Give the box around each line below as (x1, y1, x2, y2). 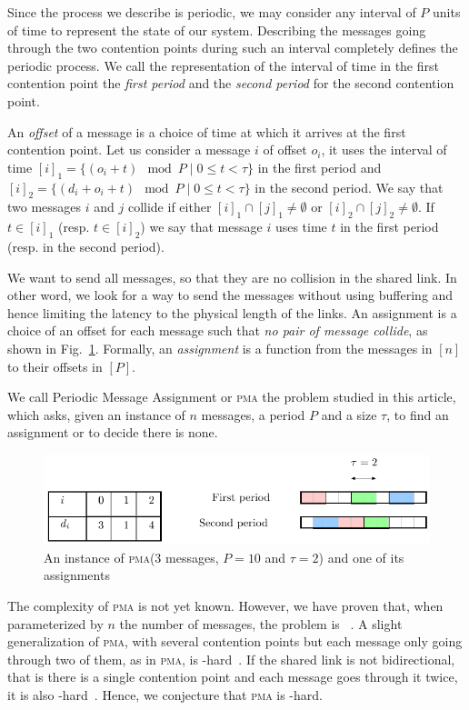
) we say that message (140, 217, 263, 236)
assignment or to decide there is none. (7, 423, 218, 442)
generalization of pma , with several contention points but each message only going (7, 632, 463, 651)
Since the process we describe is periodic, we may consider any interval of (7, 3, 416, 21)
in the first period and (257, 157, 382, 176)
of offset (263, 140, 307, 159)
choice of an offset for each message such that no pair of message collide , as (7, 321, 428, 340)
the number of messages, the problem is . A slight (119, 614, 403, 633)
